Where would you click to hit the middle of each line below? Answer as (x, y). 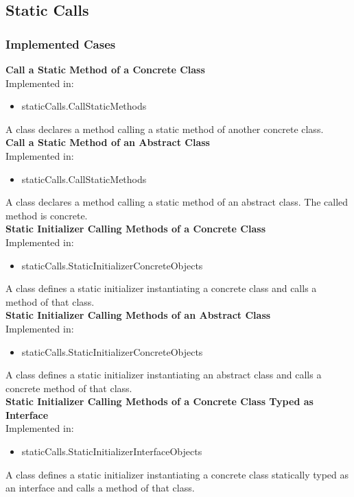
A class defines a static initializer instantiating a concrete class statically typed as (177, 474)
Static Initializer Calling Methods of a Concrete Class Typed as (160, 401)
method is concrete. (47, 215)
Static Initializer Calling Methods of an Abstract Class (138, 315)
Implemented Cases (61, 44)
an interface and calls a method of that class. (100, 488)
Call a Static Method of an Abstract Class (108, 142)
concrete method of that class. (69, 388)
